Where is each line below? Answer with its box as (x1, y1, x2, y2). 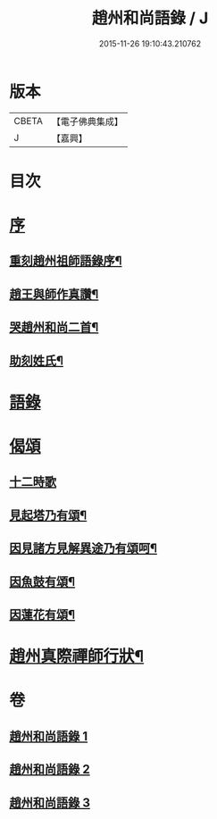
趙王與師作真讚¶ (9, 287, 99, 302)
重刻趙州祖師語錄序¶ (9, 254, 122, 269)
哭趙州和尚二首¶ (9, 320, 99, 335)
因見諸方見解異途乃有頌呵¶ (9, 541, 158, 556)
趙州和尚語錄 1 (9, 729, 88, 744)
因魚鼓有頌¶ (9, 573, 76, 589)
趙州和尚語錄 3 (9, 795, 91, 810)
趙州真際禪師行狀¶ (9, 647, 145, 666)
